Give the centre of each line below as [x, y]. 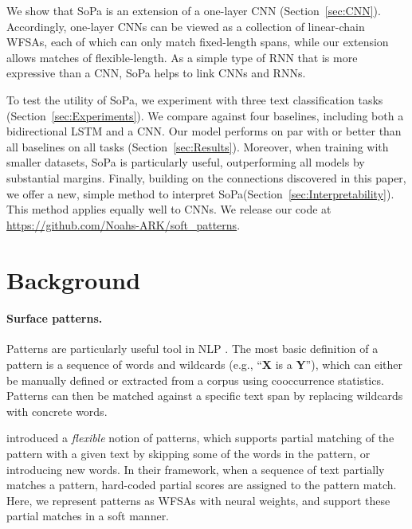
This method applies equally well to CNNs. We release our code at [169, 209]
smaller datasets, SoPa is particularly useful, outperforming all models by [186, 162]
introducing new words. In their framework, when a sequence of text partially [196, 469]
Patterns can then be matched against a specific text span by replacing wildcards [205, 396]
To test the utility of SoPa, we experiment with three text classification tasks [195, 99]
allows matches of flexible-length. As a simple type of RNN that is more [182, 57]
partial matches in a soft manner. [88, 516]
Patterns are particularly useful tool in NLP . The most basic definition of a [192, 349]
